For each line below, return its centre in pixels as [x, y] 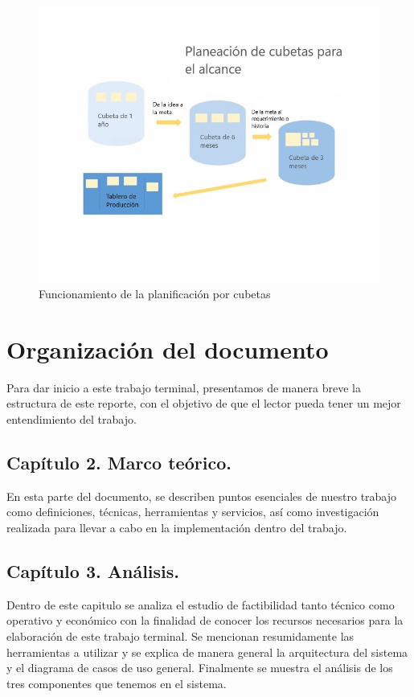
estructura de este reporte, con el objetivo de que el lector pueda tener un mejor [204, 403]
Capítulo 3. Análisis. [93, 571]
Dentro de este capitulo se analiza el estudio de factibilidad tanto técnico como [201, 604]
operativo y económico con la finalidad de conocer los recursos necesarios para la [205, 620]
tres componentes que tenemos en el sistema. [117, 683]
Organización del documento [168, 348]
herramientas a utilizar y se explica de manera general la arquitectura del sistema [207, 652]
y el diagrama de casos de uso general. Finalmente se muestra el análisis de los [200, 668]
